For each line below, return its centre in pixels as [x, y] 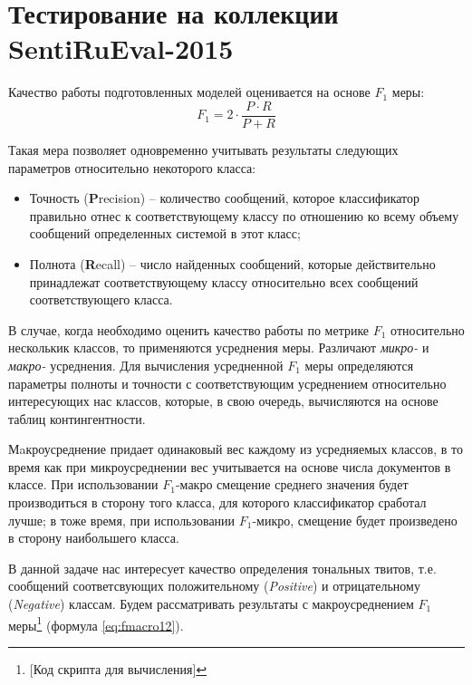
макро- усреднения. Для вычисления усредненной [146, 365]
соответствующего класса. [101, 299]
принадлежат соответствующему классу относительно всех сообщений [224, 281]
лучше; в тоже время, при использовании [122, 520]
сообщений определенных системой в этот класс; [165, 233]
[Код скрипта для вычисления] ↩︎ [118, 668]
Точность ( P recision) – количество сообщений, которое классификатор [225, 198]
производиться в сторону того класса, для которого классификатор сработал [217, 502]
